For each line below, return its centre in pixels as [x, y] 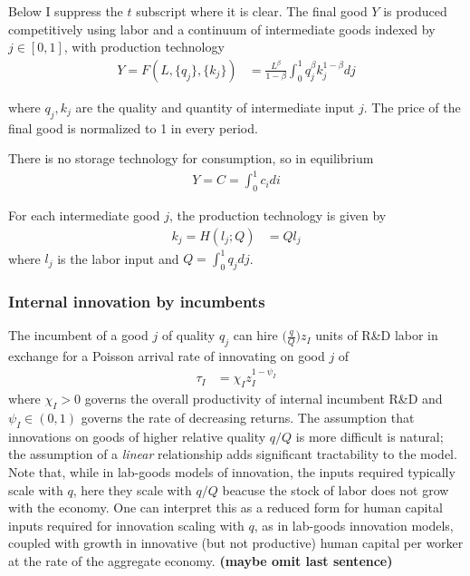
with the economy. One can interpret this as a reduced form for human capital [225, 508]
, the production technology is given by [278, 215]
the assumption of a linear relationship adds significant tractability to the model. [233, 454]
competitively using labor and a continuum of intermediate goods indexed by [222, 29]
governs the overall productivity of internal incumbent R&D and [264, 399]
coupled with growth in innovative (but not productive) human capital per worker [236, 543]
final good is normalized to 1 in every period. [133, 127]
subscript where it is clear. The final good [252, 11]
